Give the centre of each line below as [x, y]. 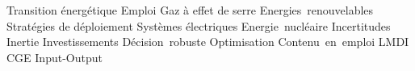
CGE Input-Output [54, 57]
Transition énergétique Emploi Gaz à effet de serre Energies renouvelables [190, 10]
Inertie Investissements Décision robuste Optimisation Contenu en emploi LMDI [208, 42]
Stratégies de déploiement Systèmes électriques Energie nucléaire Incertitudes [199, 25]
